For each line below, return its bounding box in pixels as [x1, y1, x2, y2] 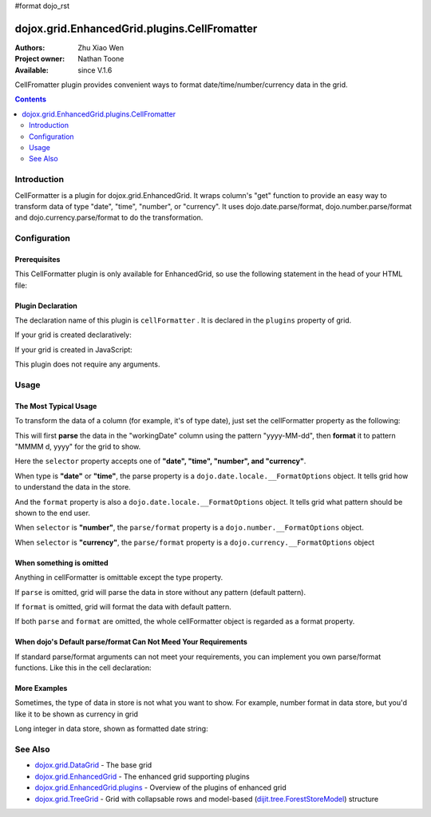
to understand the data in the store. [14, 482, 131, 492]
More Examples [14, 684, 68, 693]
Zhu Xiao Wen [77, 42, 124, 52]
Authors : [14, 42, 45, 52]
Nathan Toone [77, 54, 125, 64]
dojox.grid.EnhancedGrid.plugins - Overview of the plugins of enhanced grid [34, 783, 287, 792]
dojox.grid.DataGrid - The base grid [34, 760, 152, 770]
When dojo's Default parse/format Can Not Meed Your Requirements [14, 637, 247, 647]
